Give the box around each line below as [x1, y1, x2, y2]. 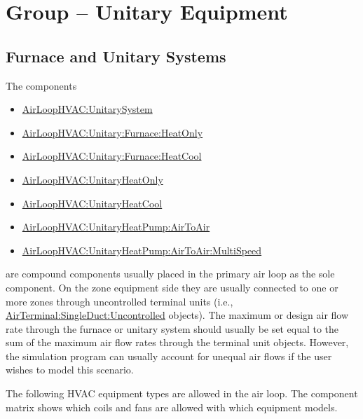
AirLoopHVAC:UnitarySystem [22, 102, 153, 116]
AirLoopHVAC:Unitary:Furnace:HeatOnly [22, 125, 203, 139]
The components [6, 78, 77, 92]
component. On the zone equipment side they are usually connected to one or [6, 280, 338, 294]
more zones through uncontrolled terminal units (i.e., [6, 294, 233, 308]
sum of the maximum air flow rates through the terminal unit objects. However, [6, 335, 349, 350]
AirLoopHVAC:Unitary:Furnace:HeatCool [22, 149, 202, 163]
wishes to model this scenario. [6, 362, 134, 377]
